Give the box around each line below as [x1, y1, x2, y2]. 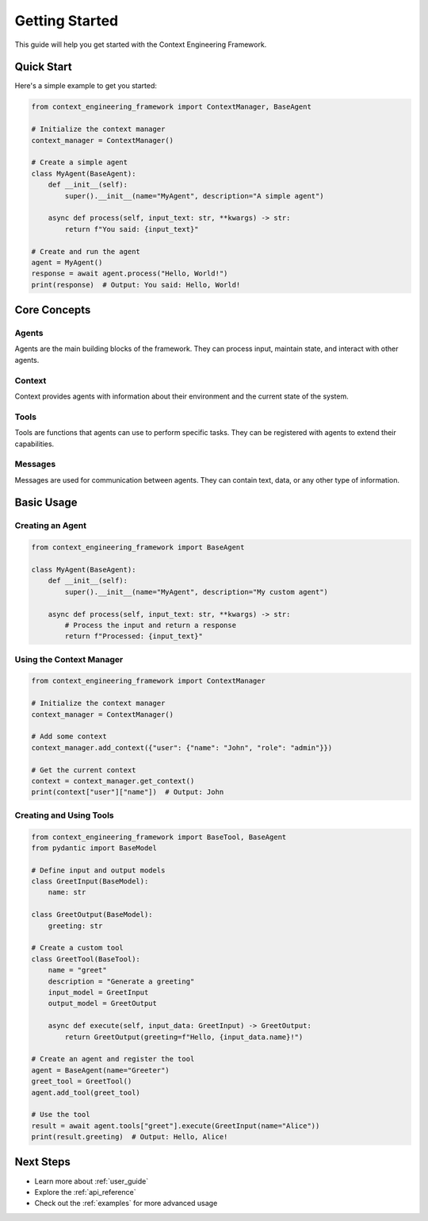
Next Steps [14, 1155, 71, 1169]
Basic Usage [14, 496, 78, 510]
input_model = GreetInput [48, 988, 149, 996]
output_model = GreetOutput [48, 999, 158, 1008]
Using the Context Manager [14, 653, 124, 664]
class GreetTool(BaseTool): [31, 954, 140, 964]
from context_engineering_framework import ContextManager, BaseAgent [31, 102, 312, 111]
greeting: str [48, 921, 103, 930]
